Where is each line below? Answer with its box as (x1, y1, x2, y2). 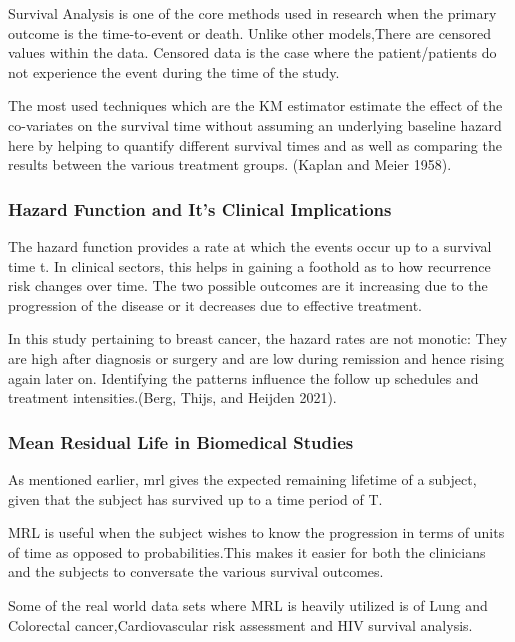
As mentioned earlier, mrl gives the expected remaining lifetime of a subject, (8, 468, 477, 489)
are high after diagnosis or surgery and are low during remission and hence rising (8, 347, 504, 368)
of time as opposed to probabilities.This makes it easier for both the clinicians (8, 541, 486, 562)
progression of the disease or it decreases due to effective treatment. (8, 294, 422, 315)
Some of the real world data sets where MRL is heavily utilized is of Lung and (8, 594, 488, 615)
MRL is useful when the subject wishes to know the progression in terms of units (8, 522, 505, 543)
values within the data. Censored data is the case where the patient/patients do (8, 42, 497, 63)
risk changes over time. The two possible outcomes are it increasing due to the (8, 275, 488, 296)
